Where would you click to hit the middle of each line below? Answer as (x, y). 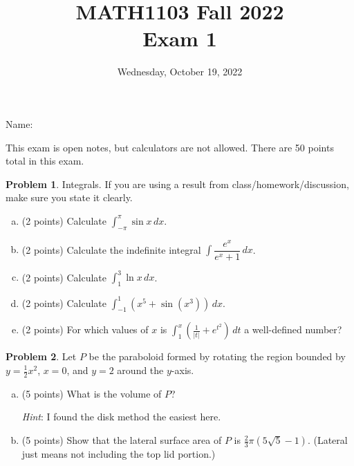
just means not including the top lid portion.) (119, 454)
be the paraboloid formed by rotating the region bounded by (217, 356)
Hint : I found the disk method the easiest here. (121, 417)
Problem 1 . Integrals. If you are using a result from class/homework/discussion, (177, 184)
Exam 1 (180, 38)
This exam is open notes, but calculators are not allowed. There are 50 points (170, 147)
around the (140, 370)
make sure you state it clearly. (69, 197)
